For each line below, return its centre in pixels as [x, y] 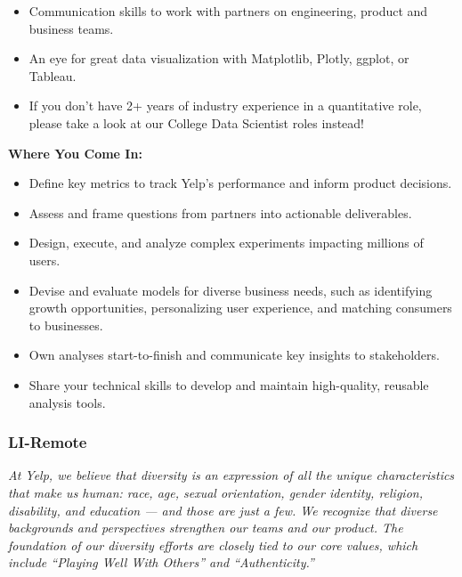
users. [45, 260]
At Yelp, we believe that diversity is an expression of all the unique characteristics [231, 475]
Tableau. [53, 75]
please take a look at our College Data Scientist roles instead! [197, 122]
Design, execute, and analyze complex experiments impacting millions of [226, 243]
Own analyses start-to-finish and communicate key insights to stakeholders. [234, 355]
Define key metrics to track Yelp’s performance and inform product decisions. [240, 183]
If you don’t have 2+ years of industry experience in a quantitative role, [225, 106]
